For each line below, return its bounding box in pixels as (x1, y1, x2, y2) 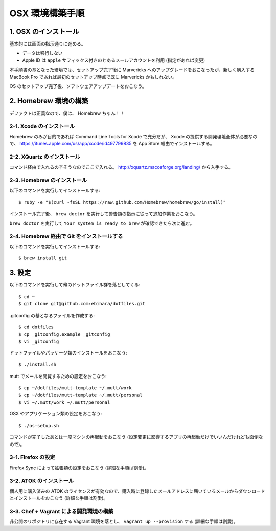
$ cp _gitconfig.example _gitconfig (18, 331, 110, 337)
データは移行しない (22, 50, 63, 56)
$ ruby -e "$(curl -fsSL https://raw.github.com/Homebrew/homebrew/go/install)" (18, 200, 226, 205)
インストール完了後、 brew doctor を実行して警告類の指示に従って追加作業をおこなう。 (9, 210, 198, 217)
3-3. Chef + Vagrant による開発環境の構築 (9, 508, 113, 515)
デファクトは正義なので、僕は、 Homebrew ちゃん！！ (9, 110, 125, 116)
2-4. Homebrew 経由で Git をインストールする (9, 233, 123, 240)
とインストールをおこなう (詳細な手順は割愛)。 (9, 495, 108, 501)
